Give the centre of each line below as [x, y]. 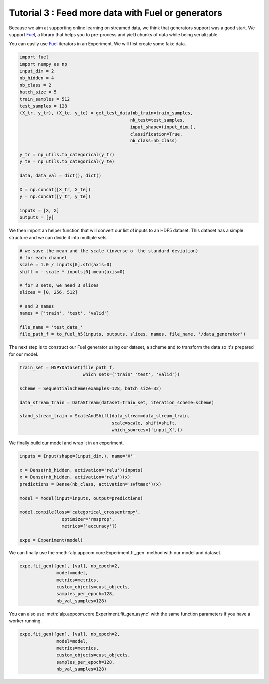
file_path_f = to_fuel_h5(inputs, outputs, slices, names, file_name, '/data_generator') [133, 334]
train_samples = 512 [45, 99]
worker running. [26, 621]
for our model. [24, 354]
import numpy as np [43, 64]
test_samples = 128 [43, 106]
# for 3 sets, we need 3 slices [59, 285]
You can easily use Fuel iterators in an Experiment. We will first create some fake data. [98, 44]
